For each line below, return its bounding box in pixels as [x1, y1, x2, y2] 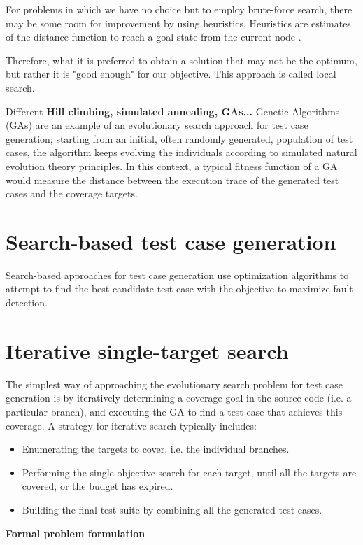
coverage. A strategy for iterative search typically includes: [6, 418, 257, 432]
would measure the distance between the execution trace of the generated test [6, 172, 339, 187]
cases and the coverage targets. [6, 186, 138, 201]
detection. [6, 295, 48, 310]
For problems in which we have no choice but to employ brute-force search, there [6, 2, 353, 16]
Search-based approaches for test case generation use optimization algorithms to [6, 267, 349, 282]
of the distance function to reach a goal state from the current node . [6, 29, 301, 44]
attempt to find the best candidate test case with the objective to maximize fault [6, 281, 353, 296]
